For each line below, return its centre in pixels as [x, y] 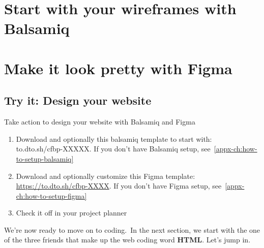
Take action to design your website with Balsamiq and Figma [100, 122]
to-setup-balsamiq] [45, 158]
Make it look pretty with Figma [118, 68]
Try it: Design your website [78, 100]
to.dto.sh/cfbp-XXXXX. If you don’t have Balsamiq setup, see [113, 149]
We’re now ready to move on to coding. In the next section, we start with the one [132, 229]
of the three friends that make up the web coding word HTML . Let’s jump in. [127, 240]
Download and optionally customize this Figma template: [106, 176]
